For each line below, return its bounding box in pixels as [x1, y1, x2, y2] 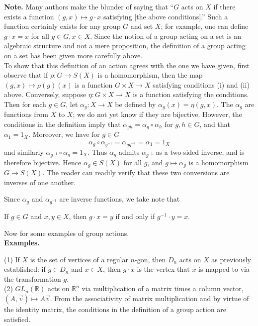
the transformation [4, 273, 61, 284]
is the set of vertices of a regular [30, 254, 128, 264]
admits [119, 146, 140, 157]
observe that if [4, 70, 48, 80]
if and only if [115, 211, 155, 221]
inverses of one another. [4, 177, 76, 187]
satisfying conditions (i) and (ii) [153, 79, 250, 90]
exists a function [4, 11, 54, 21]
